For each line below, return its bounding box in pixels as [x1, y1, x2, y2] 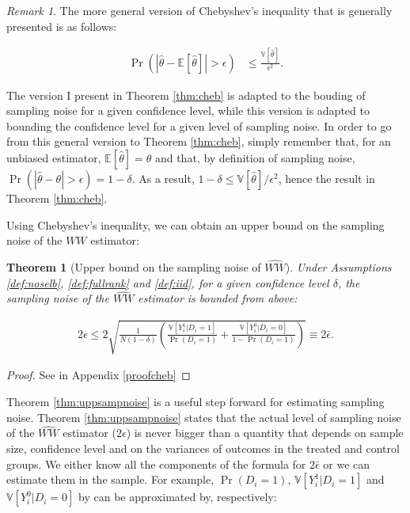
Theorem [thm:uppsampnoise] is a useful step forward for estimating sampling [6, 393, 385, 410]
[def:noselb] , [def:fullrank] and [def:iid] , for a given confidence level [6, 274, 329, 291]
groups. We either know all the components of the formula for [6, 455, 306, 472]
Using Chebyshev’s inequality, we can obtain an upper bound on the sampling [6, 216, 385, 233]
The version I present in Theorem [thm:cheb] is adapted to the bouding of [6, 86, 366, 103]
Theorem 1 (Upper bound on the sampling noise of [6, 258, 261, 275]
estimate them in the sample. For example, [6, 471, 214, 488]
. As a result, [131, 169, 195, 186]
